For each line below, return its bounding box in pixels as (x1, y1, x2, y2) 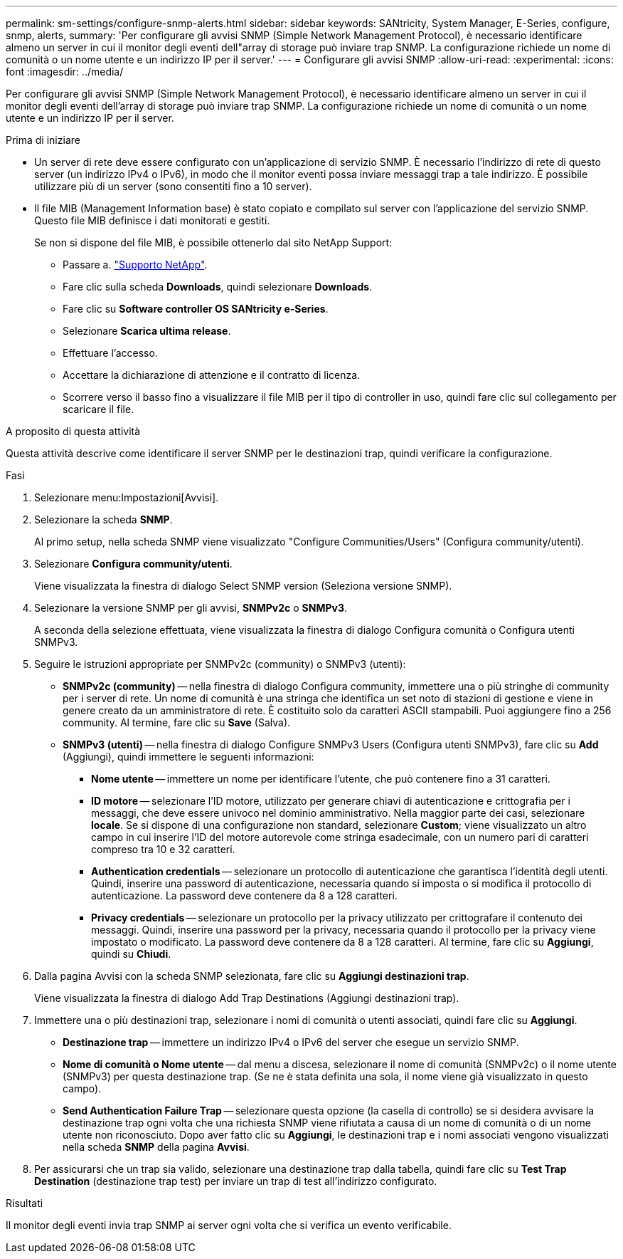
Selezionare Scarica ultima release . (63, 325, 231, 337)
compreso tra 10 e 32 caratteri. (91, 843, 235, 855)
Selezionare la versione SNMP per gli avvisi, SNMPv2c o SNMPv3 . (34, 602, 348, 614)
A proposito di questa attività (6, 425, 141, 437)
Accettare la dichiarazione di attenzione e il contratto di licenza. (63, 369, 361, 381)
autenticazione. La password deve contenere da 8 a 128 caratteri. (91, 889, 398, 902)
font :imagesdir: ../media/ (6, 66, 124, 78)
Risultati (6, 1197, 43, 1209)
